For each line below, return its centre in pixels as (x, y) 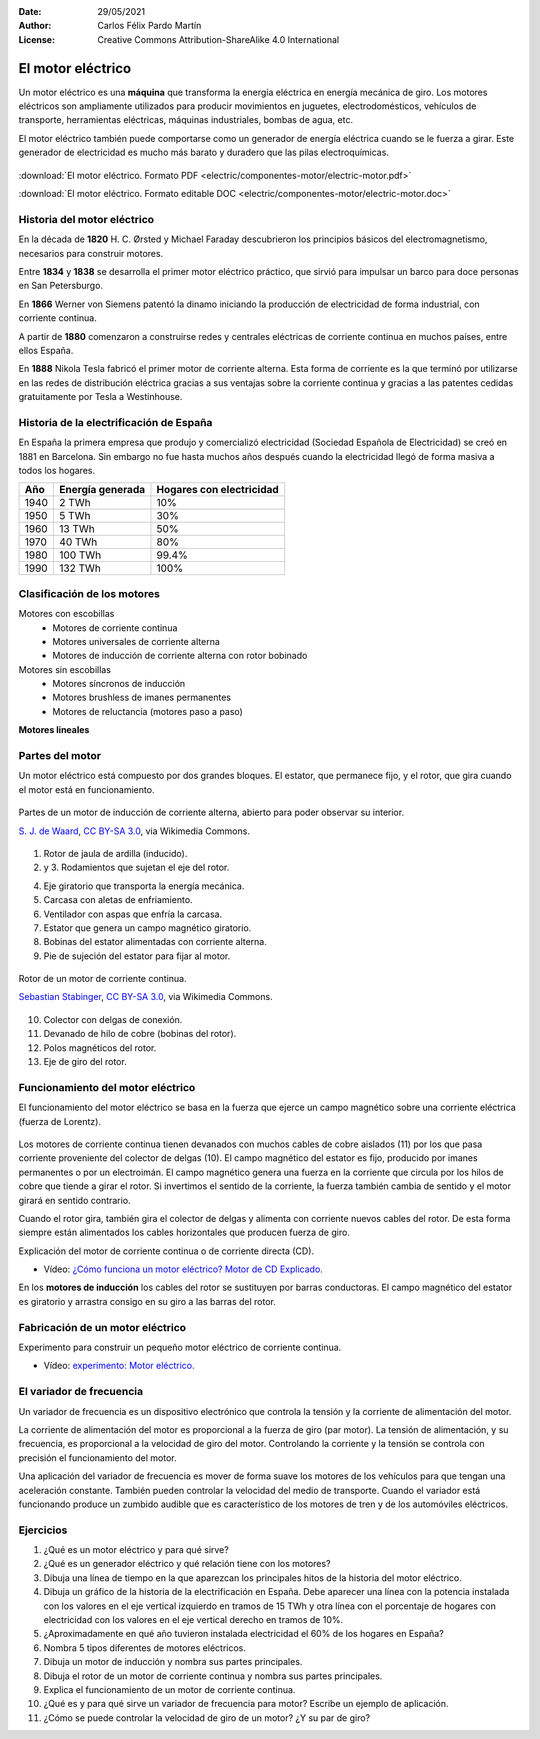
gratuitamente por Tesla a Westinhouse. (100, 397)
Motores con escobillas (66, 614)
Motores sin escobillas (65, 669)
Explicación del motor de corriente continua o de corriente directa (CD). (166, 1251)
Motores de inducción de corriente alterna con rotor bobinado (180, 656)
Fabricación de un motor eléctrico (102, 1327)
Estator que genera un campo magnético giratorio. (147, 927)
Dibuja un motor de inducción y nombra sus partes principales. (173, 1662)
